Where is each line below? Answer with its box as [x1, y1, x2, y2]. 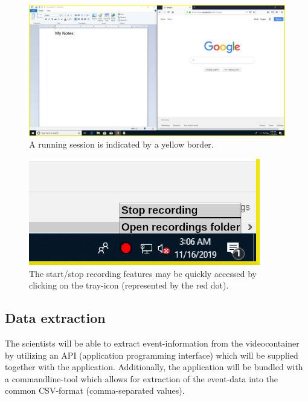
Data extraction [5, 308, 106, 327]
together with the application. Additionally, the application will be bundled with [5, 360, 303, 373]
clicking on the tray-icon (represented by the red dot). [29, 279, 229, 292]
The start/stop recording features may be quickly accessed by [29, 267, 257, 279]
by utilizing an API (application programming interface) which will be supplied [5, 348, 298, 361]
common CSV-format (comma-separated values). [5, 384, 185, 397]
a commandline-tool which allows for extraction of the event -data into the [5, 372, 278, 385]
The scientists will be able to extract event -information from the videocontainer [5, 337, 300, 349]
